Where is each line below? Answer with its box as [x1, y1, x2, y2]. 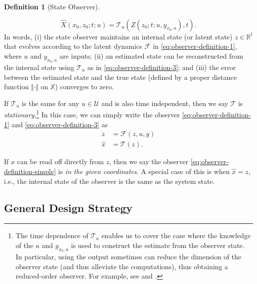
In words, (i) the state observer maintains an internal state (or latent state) [4, 31, 233, 41]
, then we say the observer [109, 156, 189, 167]
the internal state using [4, 62, 75, 72]
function [4, 81, 29, 92]
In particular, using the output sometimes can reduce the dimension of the [15, 251, 241, 262]
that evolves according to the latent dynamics [4, 41, 142, 51]
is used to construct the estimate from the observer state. [71, 240, 245, 250]
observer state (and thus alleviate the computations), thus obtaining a [15, 261, 228, 271]
